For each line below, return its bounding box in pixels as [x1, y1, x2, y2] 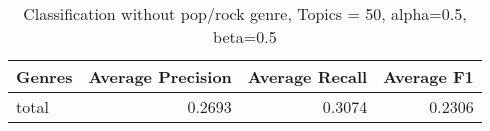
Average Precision [88, 65, 232, 88]
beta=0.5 [213, 25, 277, 48]
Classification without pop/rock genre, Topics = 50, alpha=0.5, [23, 2, 467, 25]
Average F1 [383, 65, 474, 88]
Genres [16, 65, 73, 88]
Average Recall [247, 65, 368, 88]
